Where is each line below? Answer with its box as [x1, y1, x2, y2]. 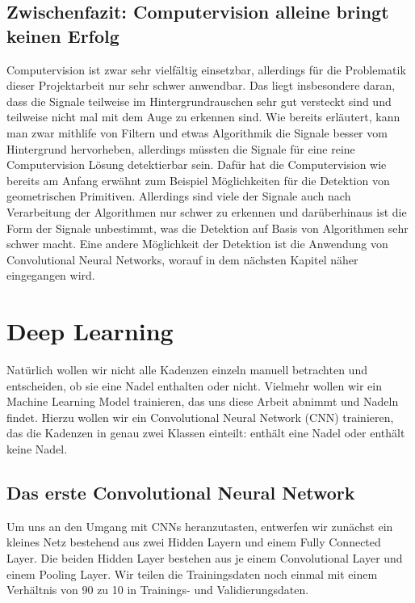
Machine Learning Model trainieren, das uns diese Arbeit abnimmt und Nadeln [6, 393, 399, 410]
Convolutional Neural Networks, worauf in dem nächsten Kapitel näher [6, 251, 358, 268]
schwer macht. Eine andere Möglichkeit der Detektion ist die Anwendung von [6, 235, 388, 252]
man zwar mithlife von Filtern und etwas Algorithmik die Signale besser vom [6, 124, 388, 141]
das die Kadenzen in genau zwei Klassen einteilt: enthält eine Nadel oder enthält [6, 424, 405, 441]
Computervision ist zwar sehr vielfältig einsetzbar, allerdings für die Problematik [6, 61, 406, 78]
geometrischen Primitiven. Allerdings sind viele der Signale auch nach [6, 188, 351, 205]
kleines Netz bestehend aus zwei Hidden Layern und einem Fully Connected [6, 533, 381, 550]
